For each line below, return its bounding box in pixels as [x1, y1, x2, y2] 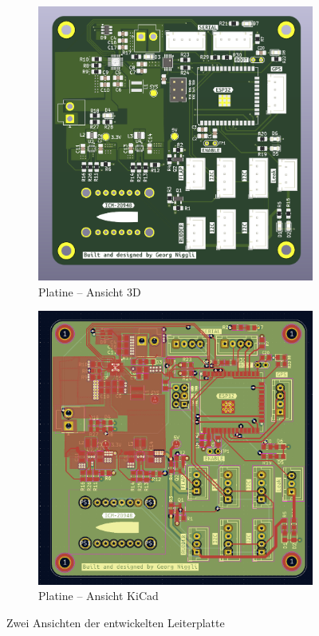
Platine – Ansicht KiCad [38, 587, 159, 604]
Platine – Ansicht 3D [38, 283, 141, 300]
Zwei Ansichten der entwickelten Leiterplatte [6, 614, 225, 630]
